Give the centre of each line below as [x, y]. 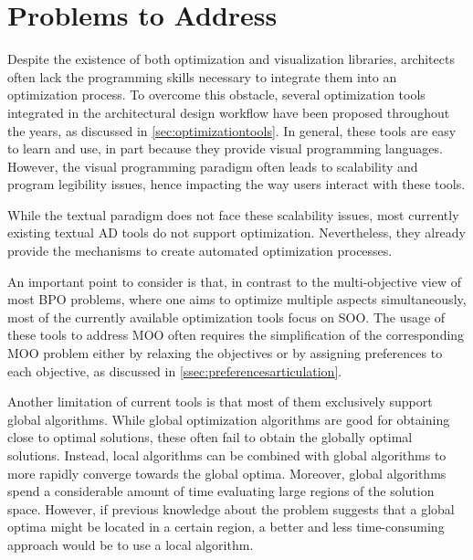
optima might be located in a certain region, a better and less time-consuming [226, 527]
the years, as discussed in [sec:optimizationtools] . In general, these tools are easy [232, 130]
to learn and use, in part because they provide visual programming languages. [225, 148]
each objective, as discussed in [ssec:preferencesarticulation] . [175, 370]
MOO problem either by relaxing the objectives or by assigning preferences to [225, 353]
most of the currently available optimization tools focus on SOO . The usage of [226, 317]
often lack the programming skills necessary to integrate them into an [202, 76]
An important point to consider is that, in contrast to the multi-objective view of [234, 281]
